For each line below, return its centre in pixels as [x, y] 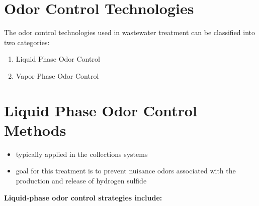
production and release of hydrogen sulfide [81, 180]
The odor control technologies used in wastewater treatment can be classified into [130, 32]
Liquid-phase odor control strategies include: [83, 197]
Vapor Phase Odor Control [57, 75]
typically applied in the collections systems [82, 154]
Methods [35, 130]
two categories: [27, 42]
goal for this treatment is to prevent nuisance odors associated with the [126, 171]
